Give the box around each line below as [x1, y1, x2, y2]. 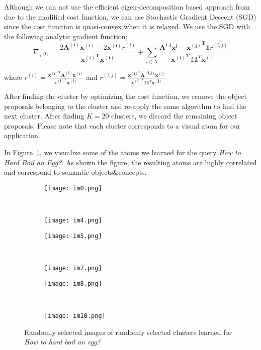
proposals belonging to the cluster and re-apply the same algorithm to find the [4, 100, 246, 111]
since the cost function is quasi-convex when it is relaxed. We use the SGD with [4, 21, 250, 32]
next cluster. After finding [4, 110, 84, 121]
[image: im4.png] [44, 217, 102, 224]
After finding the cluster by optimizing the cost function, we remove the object [4, 91, 247, 101]
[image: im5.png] [44, 232, 102, 240]
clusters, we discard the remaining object [111, 110, 237, 121]
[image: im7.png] [44, 265, 102, 272]
